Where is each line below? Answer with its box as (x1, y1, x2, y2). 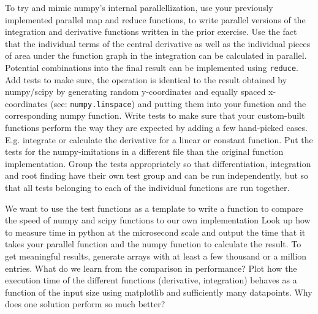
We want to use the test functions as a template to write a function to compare (5, 201, 303, 214)
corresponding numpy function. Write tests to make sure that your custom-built (5, 109, 305, 122)
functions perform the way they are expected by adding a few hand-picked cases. (5, 121, 308, 134)
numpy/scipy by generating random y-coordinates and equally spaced (5, 85, 266, 98)
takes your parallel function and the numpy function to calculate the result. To (5, 237, 301, 250)
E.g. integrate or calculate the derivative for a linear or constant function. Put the (5, 133, 313, 146)
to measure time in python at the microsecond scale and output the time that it (5, 225, 306, 238)
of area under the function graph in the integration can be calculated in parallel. (5, 49, 307, 62)
